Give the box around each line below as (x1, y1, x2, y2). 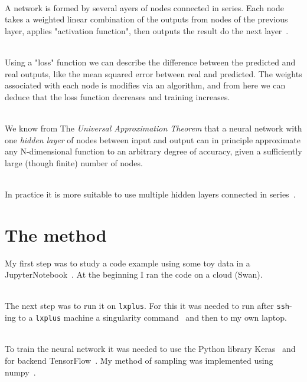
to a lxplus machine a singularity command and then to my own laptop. (18, 311, 287, 324)
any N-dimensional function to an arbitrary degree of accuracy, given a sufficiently (5, 145, 302, 157)
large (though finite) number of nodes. (5, 156, 143, 169)
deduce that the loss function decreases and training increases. (5, 90, 230, 103)
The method (5, 222, 107, 246)
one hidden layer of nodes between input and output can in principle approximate (5, 133, 301, 146)
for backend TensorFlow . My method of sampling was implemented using (5, 354, 273, 366)
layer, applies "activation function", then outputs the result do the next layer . (5, 24, 289, 37)
